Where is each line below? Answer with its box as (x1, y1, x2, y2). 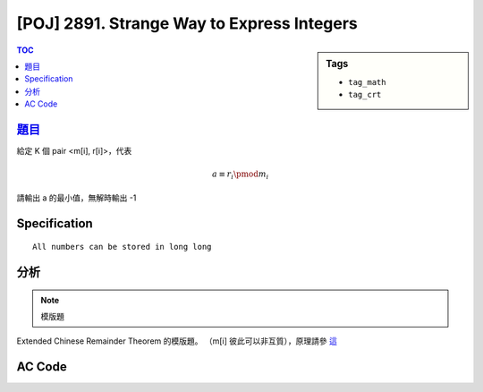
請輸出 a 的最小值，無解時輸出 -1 (16, 192, 137, 203)
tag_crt (348, 89, 382, 100)
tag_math (348, 77, 386, 87)
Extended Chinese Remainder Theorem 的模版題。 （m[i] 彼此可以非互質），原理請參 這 (16, 336, 337, 346)
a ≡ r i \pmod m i (211, 169, 269, 181)
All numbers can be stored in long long (32, 242, 212, 252)
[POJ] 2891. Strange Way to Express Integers (16, 13, 358, 33)
